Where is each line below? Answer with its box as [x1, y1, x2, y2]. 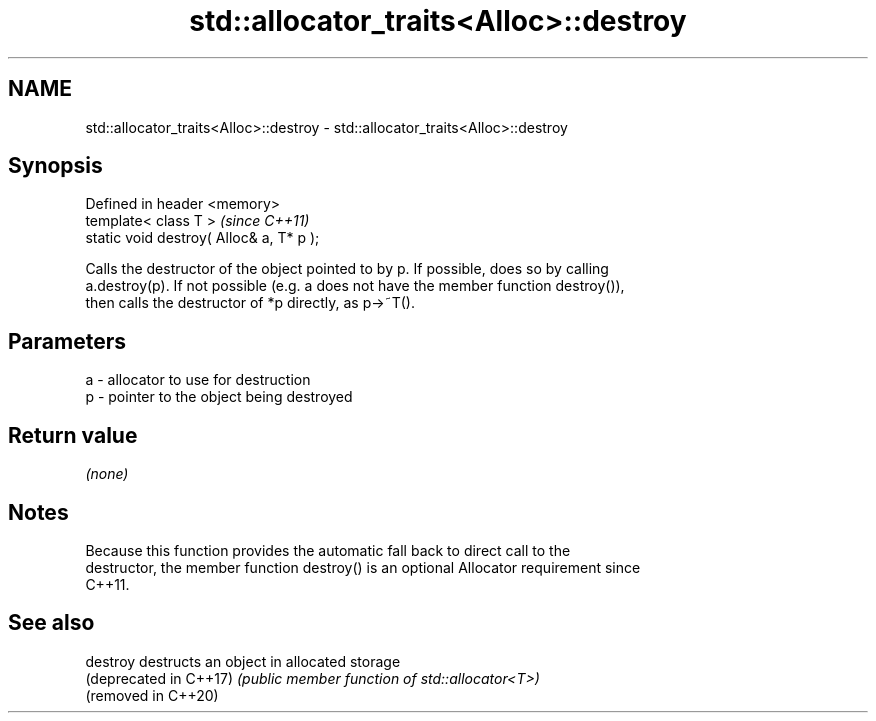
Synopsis [8, 153, 103, 179]
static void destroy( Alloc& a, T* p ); [85, 229, 320, 247]
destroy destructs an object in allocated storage [85, 652, 401, 670]
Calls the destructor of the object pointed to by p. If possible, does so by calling [85, 260, 609, 278]
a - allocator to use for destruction [85, 371, 311, 389]
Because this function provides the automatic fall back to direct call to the [85, 541, 571, 559]
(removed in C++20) [85, 686, 219, 704]
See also [8, 610, 95, 636]
